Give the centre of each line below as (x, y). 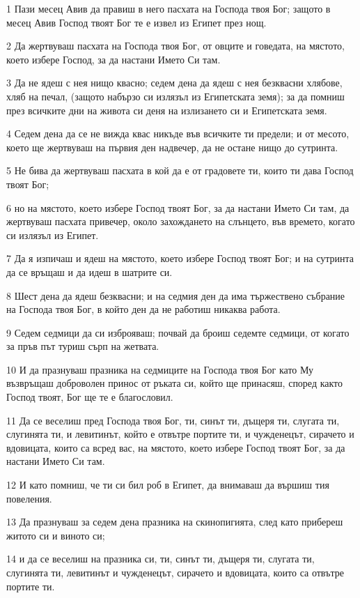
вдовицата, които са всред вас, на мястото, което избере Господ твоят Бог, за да (176, 447)
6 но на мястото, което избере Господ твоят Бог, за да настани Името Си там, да (178, 207)
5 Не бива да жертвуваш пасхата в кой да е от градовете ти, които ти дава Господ (180, 170)
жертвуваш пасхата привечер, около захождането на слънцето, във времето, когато (181, 221)
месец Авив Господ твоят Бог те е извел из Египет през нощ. (136, 22)
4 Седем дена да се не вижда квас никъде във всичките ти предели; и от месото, (178, 133)
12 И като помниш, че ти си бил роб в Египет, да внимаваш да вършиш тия (168, 485)
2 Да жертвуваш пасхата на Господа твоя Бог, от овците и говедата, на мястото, (175, 46)
